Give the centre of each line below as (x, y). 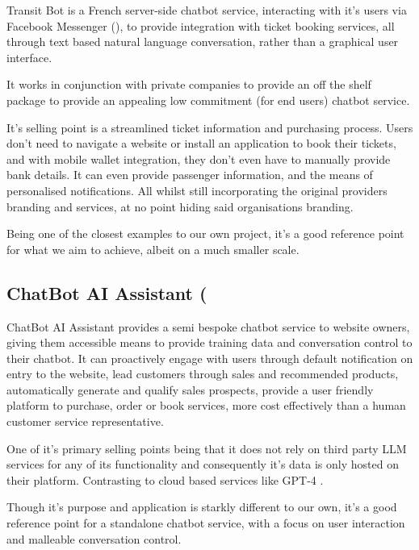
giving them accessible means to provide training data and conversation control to (209, 342)
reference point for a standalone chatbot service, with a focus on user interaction (206, 523)
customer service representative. (85, 421)
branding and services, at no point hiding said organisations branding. (180, 206)
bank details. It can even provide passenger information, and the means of (190, 175)
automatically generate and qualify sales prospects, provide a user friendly (190, 389)
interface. (29, 57)
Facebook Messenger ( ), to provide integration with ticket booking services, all (201, 25)
